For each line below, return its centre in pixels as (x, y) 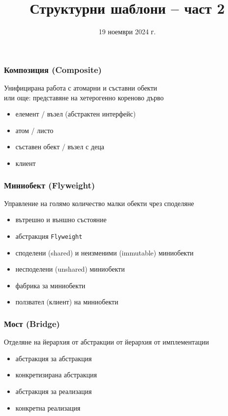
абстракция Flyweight (49, 236)
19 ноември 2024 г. (127, 32)
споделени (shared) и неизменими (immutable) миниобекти (104, 252)
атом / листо (34, 130)
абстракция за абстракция (54, 358)
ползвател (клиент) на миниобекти (67, 302)
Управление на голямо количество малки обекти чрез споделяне (99, 203)
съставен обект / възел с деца (60, 147)
